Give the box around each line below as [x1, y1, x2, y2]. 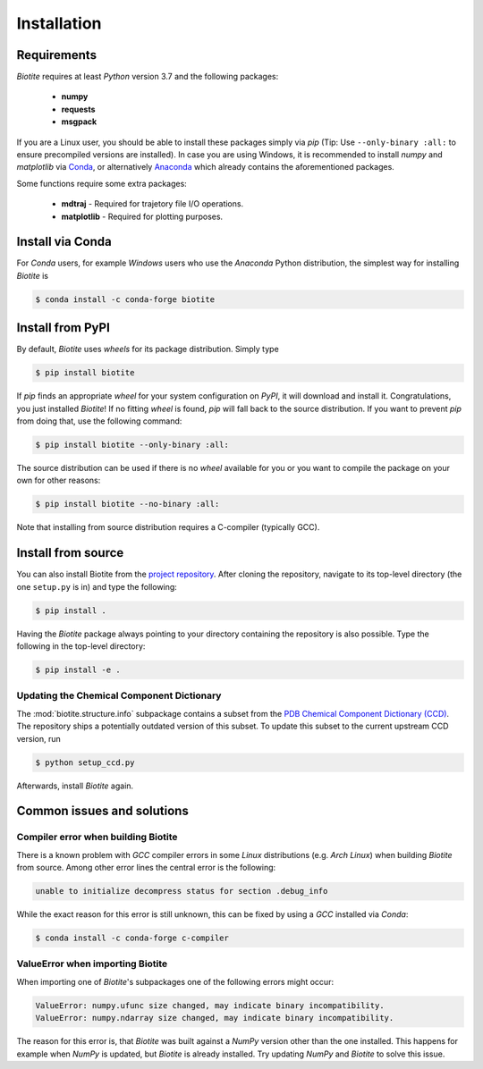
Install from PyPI [16, 320, 111, 335]
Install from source [16, 545, 124, 560]
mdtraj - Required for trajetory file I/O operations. [61, 198, 244, 209]
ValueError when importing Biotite [16, 957, 168, 970]
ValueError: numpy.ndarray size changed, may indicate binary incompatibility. [35, 1013, 394, 1023]
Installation [16, 13, 102, 33]
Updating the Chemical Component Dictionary [16, 689, 222, 702]
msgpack [61, 116, 97, 127]
